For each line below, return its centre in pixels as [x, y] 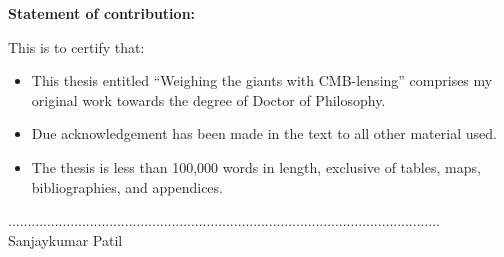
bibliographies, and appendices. [127, 186]
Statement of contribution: [102, 13]
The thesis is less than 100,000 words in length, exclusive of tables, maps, [256, 166]
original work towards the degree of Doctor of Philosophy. [208, 99]
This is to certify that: [76, 46]
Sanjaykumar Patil [65, 239]
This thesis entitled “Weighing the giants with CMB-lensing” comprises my [262, 80]
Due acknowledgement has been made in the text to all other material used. [264, 133]
